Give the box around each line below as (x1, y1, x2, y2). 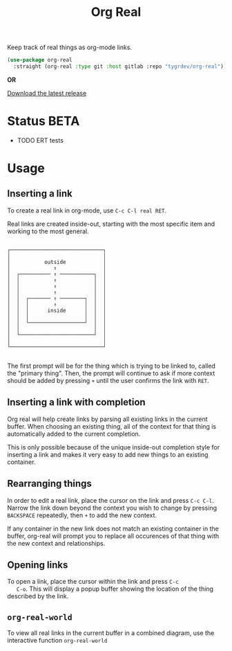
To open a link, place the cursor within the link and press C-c (7, 578, 180, 586)
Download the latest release (7, 89, 87, 97)
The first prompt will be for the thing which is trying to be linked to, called (7, 362, 216, 370)
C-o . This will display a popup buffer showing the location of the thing (16, 585, 214, 593)
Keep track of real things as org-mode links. (7, 43, 133, 52)
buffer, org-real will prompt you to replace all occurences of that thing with (7, 531, 220, 540)
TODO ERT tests (17, 136, 64, 144)
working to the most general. (7, 226, 89, 235)
